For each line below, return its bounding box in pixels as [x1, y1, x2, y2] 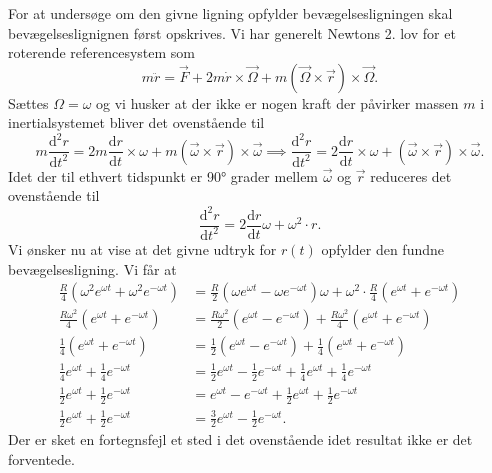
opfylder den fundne [321, 238, 444, 259]
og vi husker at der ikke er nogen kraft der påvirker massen [96, 92, 459, 113]
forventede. [8, 449, 75, 470]
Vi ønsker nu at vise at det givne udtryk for [8, 238, 277, 259]
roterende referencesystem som [8, 42, 196, 63]
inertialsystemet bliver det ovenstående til [8, 112, 265, 133]
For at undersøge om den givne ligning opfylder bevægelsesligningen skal [8, 3, 453, 23]
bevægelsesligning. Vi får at [8, 258, 177, 279]
